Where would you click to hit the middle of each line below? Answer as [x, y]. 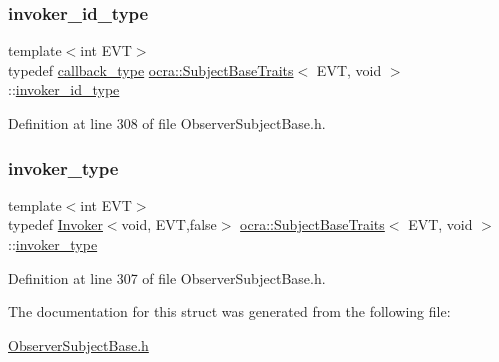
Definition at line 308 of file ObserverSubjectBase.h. [167, 123]
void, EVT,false [169, 224]
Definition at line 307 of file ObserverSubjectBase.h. [167, 277]
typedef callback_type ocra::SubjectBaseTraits [151, 69]
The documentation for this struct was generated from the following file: [229, 311]
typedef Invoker [55, 224]
